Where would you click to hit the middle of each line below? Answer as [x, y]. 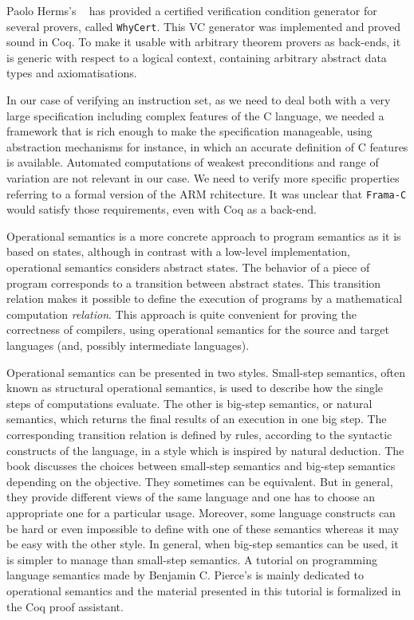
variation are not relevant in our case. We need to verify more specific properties [203, 178]
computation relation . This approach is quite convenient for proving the [182, 314]
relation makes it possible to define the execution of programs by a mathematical [205, 298]
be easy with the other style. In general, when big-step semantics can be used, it [203, 544]
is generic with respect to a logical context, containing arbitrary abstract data [197, 57]
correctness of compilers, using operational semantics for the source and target [198, 330]
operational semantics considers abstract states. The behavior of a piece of [188, 267]
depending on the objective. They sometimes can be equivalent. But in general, [200, 481]
